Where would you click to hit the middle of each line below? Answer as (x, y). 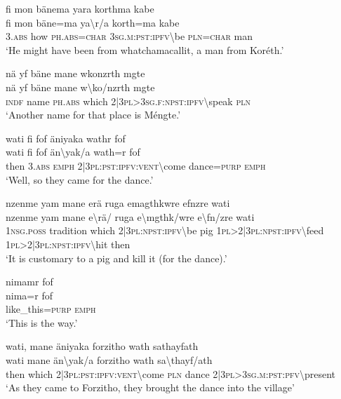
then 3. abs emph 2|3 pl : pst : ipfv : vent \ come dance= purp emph (136, 165)
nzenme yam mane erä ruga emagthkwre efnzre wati (118, 203)
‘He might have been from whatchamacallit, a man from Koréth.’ (145, 49)
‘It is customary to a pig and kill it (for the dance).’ (116, 258)
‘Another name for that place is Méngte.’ (93, 115)
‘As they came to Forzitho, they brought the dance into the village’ (150, 387)
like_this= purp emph (51, 309)
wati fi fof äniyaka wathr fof (66, 138)
